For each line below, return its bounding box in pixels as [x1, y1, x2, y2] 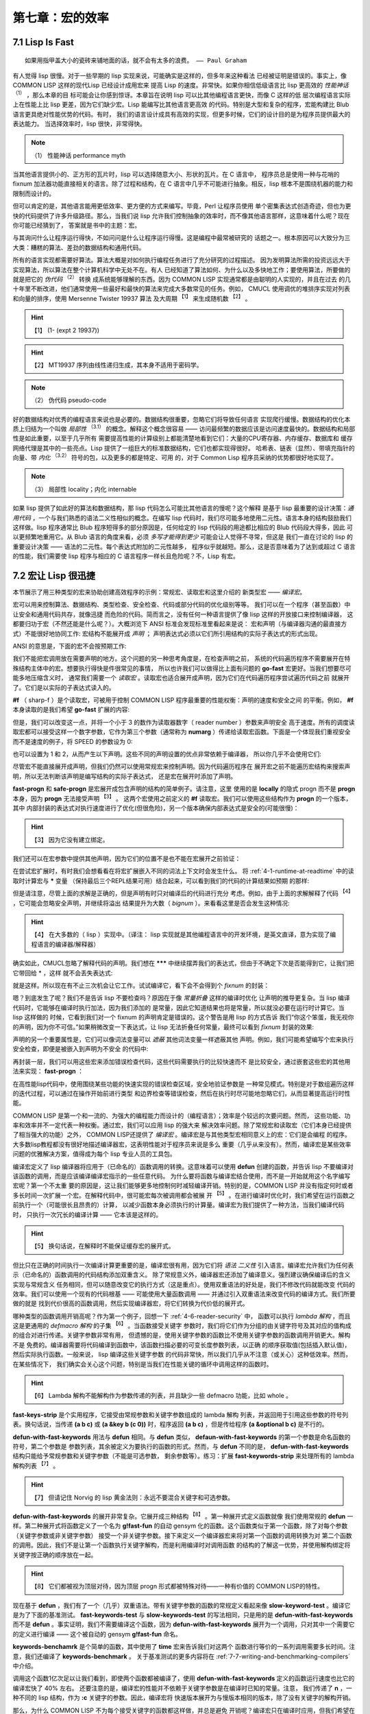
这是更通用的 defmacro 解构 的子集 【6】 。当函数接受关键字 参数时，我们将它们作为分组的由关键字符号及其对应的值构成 [12, 1320, 352, 1330]
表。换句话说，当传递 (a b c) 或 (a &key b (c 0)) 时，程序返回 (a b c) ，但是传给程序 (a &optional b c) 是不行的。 [12, 1420, 328, 1429]
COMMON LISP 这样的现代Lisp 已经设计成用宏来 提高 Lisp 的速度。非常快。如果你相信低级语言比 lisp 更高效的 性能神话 [12, 81, 349, 89]
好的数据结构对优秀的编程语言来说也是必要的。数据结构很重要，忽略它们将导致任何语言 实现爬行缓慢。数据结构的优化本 [12, 415, 351, 423]
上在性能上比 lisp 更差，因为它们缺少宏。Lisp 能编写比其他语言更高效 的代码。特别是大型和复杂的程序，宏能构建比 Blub [12, 100, 349, 109]
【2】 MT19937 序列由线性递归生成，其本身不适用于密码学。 [31, 361, 203, 370]
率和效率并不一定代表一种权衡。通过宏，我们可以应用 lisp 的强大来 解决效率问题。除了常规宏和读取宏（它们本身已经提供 [12, 1121, 352, 1129]
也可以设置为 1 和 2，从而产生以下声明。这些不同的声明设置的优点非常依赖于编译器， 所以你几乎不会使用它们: [12, 749, 322, 758]
